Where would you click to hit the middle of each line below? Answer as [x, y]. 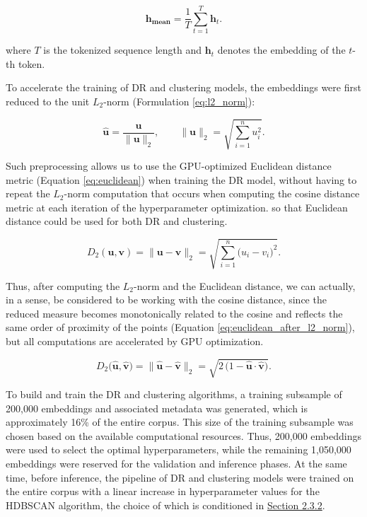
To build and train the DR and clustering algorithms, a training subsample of [174, 394]
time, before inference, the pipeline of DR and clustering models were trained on [180, 477]
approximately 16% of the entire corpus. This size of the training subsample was [180, 422]
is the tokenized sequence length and [123, 50]
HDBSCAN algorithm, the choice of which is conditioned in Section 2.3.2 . [165, 505]
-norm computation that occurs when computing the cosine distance [212, 193]
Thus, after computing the [63, 285]
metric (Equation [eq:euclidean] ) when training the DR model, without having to [181, 179]
